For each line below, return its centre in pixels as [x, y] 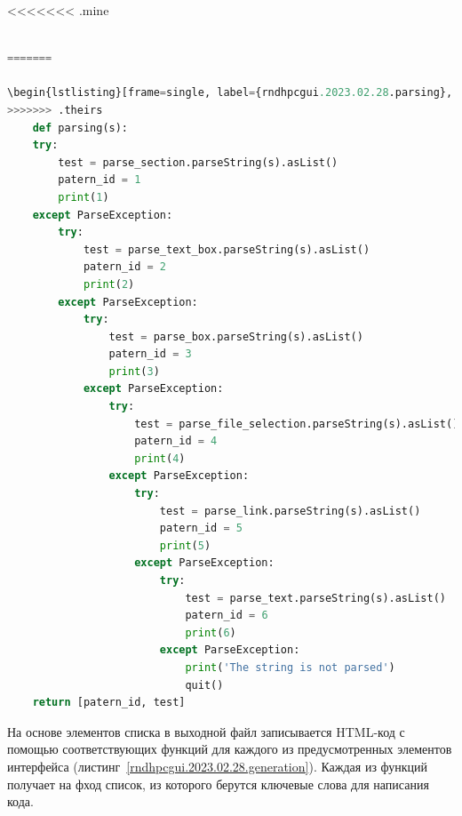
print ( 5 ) [185, 545]
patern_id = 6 [227, 616]
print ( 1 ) [84, 197]
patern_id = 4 [176, 441]
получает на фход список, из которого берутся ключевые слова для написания [218, 784]
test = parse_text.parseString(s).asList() [315, 598]
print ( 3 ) [134, 371]
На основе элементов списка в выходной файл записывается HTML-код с [206, 731]
